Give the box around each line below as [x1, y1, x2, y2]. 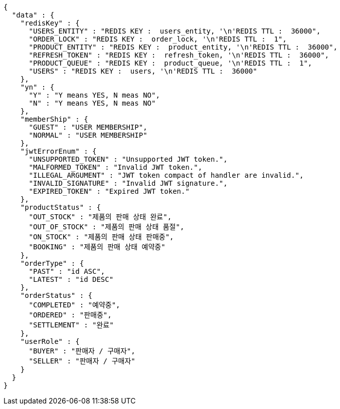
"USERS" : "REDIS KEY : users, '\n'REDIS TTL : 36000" [29, 67, 257, 75]
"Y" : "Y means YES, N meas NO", [29, 91, 160, 99]
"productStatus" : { [20, 203, 101, 211]
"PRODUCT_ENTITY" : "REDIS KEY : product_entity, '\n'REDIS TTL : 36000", [29, 43, 337, 51]
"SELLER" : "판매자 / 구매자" [29, 357, 135, 365]
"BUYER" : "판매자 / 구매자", [29, 347, 135, 355]
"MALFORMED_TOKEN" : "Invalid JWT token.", [29, 163, 203, 171]
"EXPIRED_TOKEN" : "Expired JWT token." [29, 187, 190, 195]
